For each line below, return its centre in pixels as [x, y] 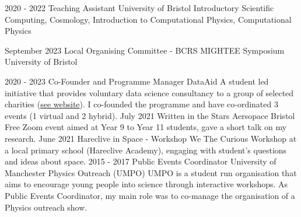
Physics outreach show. [46, 207]
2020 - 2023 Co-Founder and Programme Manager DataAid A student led [137, 81]
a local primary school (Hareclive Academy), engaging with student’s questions [146, 150]
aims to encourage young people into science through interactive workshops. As [146, 184]
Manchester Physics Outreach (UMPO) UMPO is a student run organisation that [151, 172]
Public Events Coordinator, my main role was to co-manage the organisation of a [150, 195]
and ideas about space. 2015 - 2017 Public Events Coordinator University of [141, 161]
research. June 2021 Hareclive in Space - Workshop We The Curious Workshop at [151, 138]
